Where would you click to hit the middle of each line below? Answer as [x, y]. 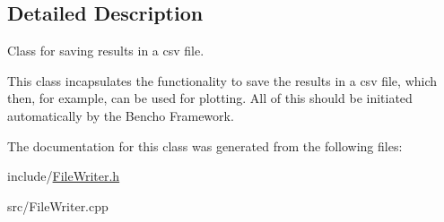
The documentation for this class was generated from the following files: [205, 145]
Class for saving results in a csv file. [106, 51]
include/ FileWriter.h [64, 176]
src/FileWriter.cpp [58, 205]
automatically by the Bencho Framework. [121, 115]
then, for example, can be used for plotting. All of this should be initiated [210, 98]
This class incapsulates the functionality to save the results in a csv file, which [222, 80]
